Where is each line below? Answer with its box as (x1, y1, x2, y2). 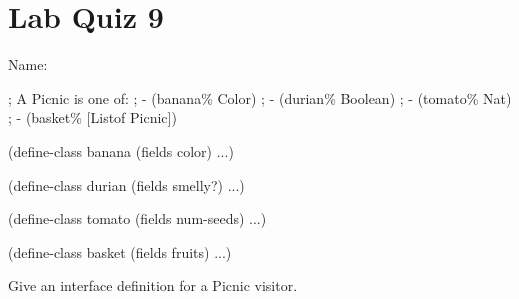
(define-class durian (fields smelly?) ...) (8, 174, 245, 195)
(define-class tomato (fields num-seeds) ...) (8, 208, 267, 229)
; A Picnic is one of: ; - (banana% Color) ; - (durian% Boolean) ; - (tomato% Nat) (8, 87, 512, 108)
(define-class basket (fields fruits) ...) (8, 241, 232, 262)
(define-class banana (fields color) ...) (8, 140, 234, 161)
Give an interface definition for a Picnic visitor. (8, 275, 298, 296)
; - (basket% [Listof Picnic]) (8, 107, 177, 128)
